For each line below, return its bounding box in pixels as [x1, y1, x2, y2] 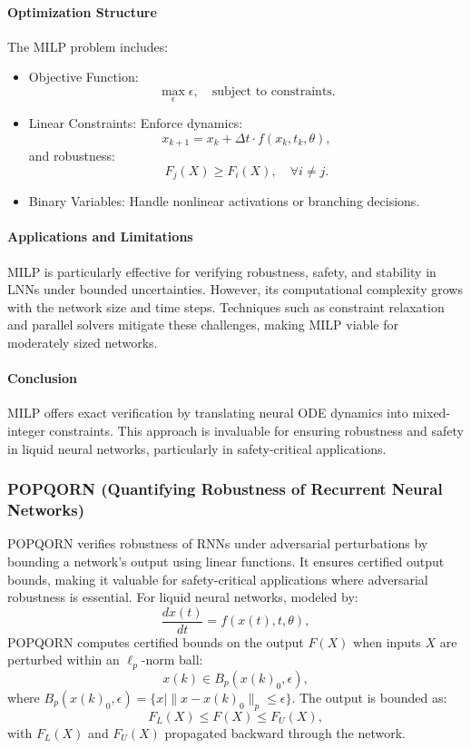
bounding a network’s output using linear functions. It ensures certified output [7, 551, 445, 570]
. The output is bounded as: [291, 687, 447, 706]
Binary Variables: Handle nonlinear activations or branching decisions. [28, 192, 420, 211]
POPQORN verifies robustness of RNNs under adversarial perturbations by [7, 534, 428, 553]
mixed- [412, 403, 451, 422]
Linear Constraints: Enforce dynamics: [28, 113, 243, 133]
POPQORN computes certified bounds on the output [7, 632, 304, 651]
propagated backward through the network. [164, 723, 406, 742]
